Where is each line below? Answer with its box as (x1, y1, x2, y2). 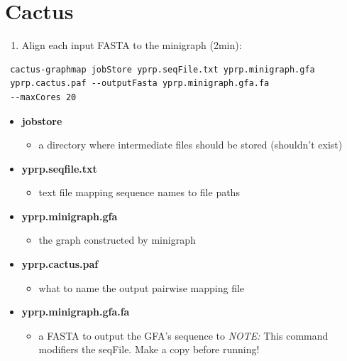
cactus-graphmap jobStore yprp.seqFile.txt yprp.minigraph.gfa (10, 64, 315, 75)
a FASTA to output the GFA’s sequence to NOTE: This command (38, 328, 329, 343)
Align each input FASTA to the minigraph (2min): (21, 38, 242, 53)
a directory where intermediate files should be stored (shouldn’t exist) (38, 137, 343, 152)
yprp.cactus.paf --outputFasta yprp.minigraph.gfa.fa (10, 78, 270, 89)
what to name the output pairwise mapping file (38, 280, 245, 295)
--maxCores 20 (10, 92, 77, 102)
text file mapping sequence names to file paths (38, 185, 240, 200)
